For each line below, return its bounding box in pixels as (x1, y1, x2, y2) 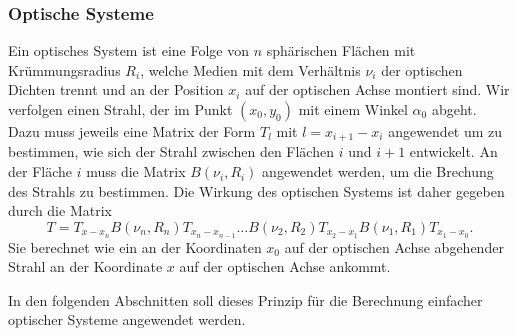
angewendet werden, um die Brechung (262, 161, 494, 182)
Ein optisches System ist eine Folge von (8, 40, 250, 61)
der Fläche (8, 161, 73, 182)
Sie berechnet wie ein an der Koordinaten (8, 236, 262, 257)
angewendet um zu (388, 121, 503, 141)
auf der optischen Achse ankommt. (179, 256, 391, 277)
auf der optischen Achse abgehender (284, 236, 504, 257)
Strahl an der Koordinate (8, 256, 163, 277)
